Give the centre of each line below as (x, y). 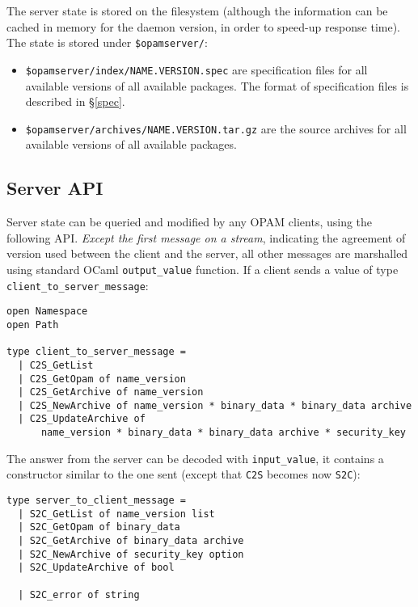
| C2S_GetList (56, 365)
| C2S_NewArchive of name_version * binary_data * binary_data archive (215, 405)
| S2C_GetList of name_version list (116, 514)
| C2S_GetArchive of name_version (111, 392)
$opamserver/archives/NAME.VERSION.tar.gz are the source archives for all (216, 128)
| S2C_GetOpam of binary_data (99, 527)
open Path (33, 325)
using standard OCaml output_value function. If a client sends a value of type (203, 269)
